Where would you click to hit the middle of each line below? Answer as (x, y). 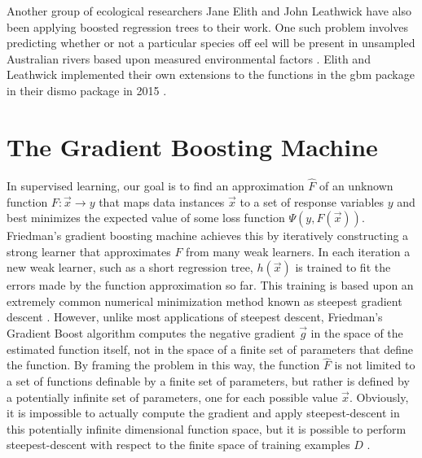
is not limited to (375, 365)
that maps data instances (162, 201)
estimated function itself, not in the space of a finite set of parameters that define (210, 349)
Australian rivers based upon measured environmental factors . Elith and (189, 58)
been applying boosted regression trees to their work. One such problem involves (208, 26)
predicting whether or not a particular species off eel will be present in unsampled (211, 43)
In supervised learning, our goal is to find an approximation (156, 185)
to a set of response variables (312, 201)
